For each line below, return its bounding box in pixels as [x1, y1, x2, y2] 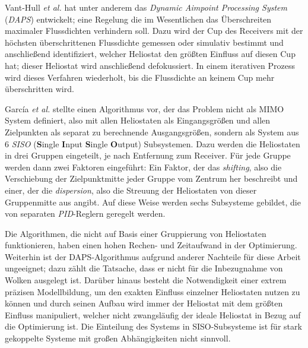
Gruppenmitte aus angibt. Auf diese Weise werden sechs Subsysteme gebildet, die [5, 195, 301, 208]
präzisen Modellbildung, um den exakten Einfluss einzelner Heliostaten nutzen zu [5, 285, 300, 298]
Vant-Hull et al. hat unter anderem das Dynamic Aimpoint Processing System [5, 1, 287, 13]
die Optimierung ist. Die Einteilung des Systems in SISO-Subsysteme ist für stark [5, 320, 302, 333]
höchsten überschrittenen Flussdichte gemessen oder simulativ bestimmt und [5, 36, 284, 48]
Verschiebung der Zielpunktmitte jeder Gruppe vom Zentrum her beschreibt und [5, 172, 298, 185]
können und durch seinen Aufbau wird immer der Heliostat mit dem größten [5, 297, 283, 309]
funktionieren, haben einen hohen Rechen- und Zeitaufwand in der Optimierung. [5, 239, 297, 251]
